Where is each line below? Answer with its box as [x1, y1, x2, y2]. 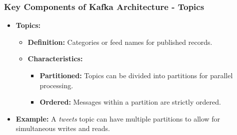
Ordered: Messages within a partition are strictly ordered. [39, 97, 221, 107]
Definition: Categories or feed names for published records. [27, 36, 212, 47]
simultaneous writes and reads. [15, 123, 110, 134]
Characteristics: [27, 53, 83, 64]
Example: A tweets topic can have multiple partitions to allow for [15, 113, 220, 124]
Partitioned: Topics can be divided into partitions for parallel [39, 70, 233, 80]
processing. [39, 80, 73, 90]
